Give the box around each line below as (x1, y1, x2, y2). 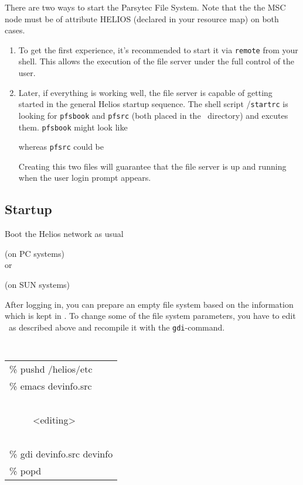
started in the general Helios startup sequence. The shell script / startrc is (18, 98, 288, 110)
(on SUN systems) (5, 278, 70, 291)
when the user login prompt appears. (18, 171, 151, 184)
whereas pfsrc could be (18, 140, 104, 153)
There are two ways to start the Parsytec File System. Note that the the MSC (5, 1, 286, 13)
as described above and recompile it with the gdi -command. (8, 321, 225, 333)
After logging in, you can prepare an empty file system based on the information (5, 298, 294, 310)
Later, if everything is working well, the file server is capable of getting (18, 86, 273, 98)
